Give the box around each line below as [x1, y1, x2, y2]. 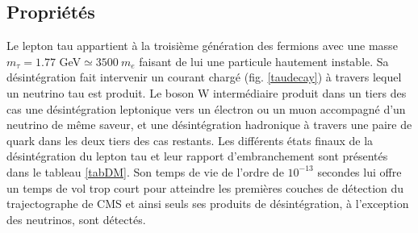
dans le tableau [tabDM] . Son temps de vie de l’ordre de [6, 163, 284, 180]
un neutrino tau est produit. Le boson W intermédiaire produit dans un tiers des [6, 84, 407, 101]
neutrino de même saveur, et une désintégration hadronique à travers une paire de [6, 116, 412, 133]
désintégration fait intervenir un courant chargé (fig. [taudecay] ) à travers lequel [6, 69, 402, 85]
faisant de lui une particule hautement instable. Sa [139, 52, 389, 69]
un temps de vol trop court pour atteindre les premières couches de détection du [6, 179, 404, 196]
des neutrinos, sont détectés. [6, 210, 146, 227]
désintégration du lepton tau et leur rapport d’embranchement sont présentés [6, 148, 388, 164]
